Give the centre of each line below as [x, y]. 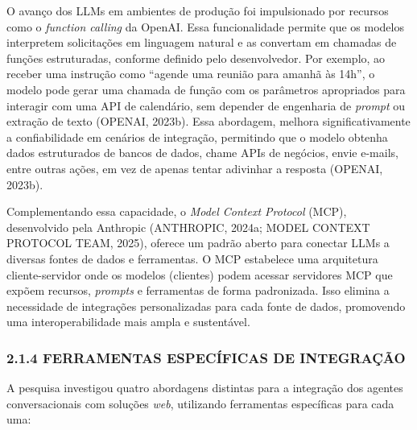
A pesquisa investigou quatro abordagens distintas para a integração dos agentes [205, 388]
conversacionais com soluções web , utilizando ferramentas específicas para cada [200, 403]
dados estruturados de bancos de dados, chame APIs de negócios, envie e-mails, [202, 153]
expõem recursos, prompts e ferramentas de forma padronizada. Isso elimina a [198, 290]
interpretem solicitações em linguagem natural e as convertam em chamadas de [202, 42]
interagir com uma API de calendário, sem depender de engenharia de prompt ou [206, 105]
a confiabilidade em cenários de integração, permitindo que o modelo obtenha [197, 136]
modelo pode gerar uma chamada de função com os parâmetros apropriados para [206, 89]
